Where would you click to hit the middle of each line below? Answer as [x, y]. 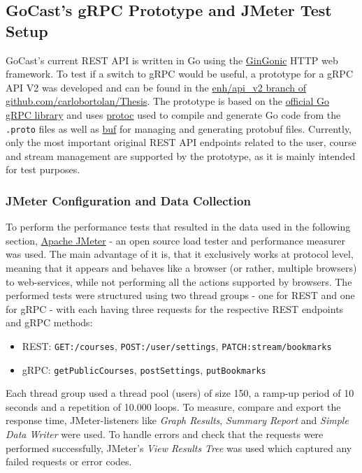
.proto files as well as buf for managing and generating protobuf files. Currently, [179, 128]
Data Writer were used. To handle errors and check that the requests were [165, 434]
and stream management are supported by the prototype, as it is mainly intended [181, 155]
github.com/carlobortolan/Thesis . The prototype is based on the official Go [167, 101]
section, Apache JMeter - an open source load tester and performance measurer [176, 240]
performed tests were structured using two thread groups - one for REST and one [180, 295]
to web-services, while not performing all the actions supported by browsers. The [179, 281]
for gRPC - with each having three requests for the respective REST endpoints [175, 308]
